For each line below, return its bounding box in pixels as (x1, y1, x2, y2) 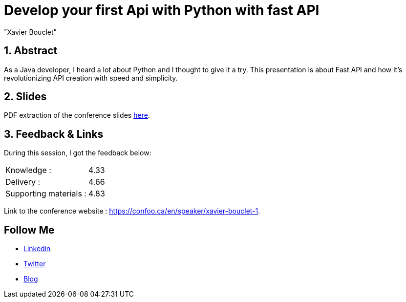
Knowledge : (5, 165, 51, 175)
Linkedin (23, 244, 51, 253)
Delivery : (5, 177, 41, 187)
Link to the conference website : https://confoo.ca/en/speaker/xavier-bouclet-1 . (4, 207, 260, 216)
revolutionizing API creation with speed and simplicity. (4, 73, 178, 82)
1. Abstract (4, 44, 58, 57)
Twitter (23, 259, 46, 268)
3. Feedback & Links (4, 128, 104, 140)
